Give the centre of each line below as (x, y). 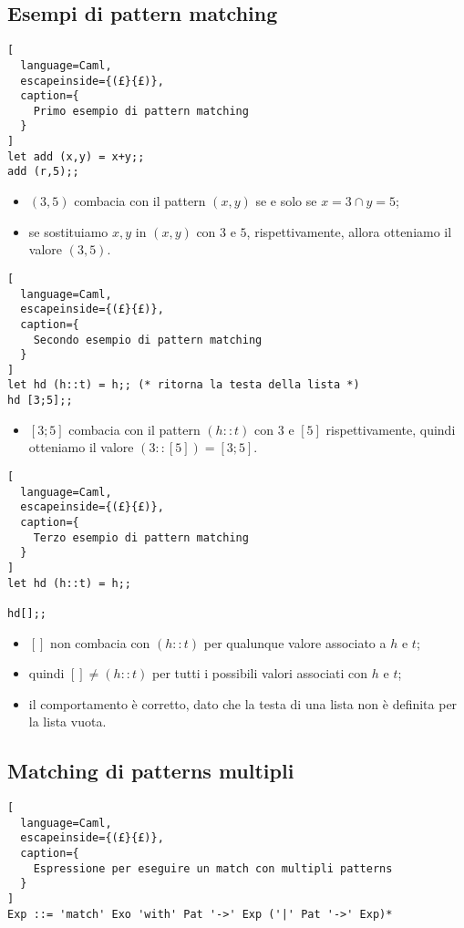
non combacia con (100, 642)
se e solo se (286, 201)
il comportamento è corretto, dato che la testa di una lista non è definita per (243, 703)
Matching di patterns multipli (151, 771)
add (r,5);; (43, 172)
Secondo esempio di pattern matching (148, 340)
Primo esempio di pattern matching (141, 111)
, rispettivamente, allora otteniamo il (349, 231)
